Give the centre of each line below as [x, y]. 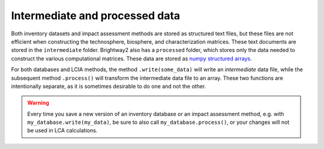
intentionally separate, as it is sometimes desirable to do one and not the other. [109, 86]
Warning [38, 103]
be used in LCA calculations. [62, 130]
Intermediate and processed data [96, 16]
